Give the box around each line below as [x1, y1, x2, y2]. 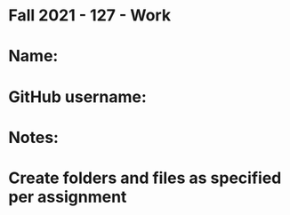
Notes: [8, 127, 60, 147]
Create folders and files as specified [8, 168, 282, 187]
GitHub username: [8, 86, 148, 107]
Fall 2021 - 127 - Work [8, 5, 171, 26]
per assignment [8, 187, 127, 207]
